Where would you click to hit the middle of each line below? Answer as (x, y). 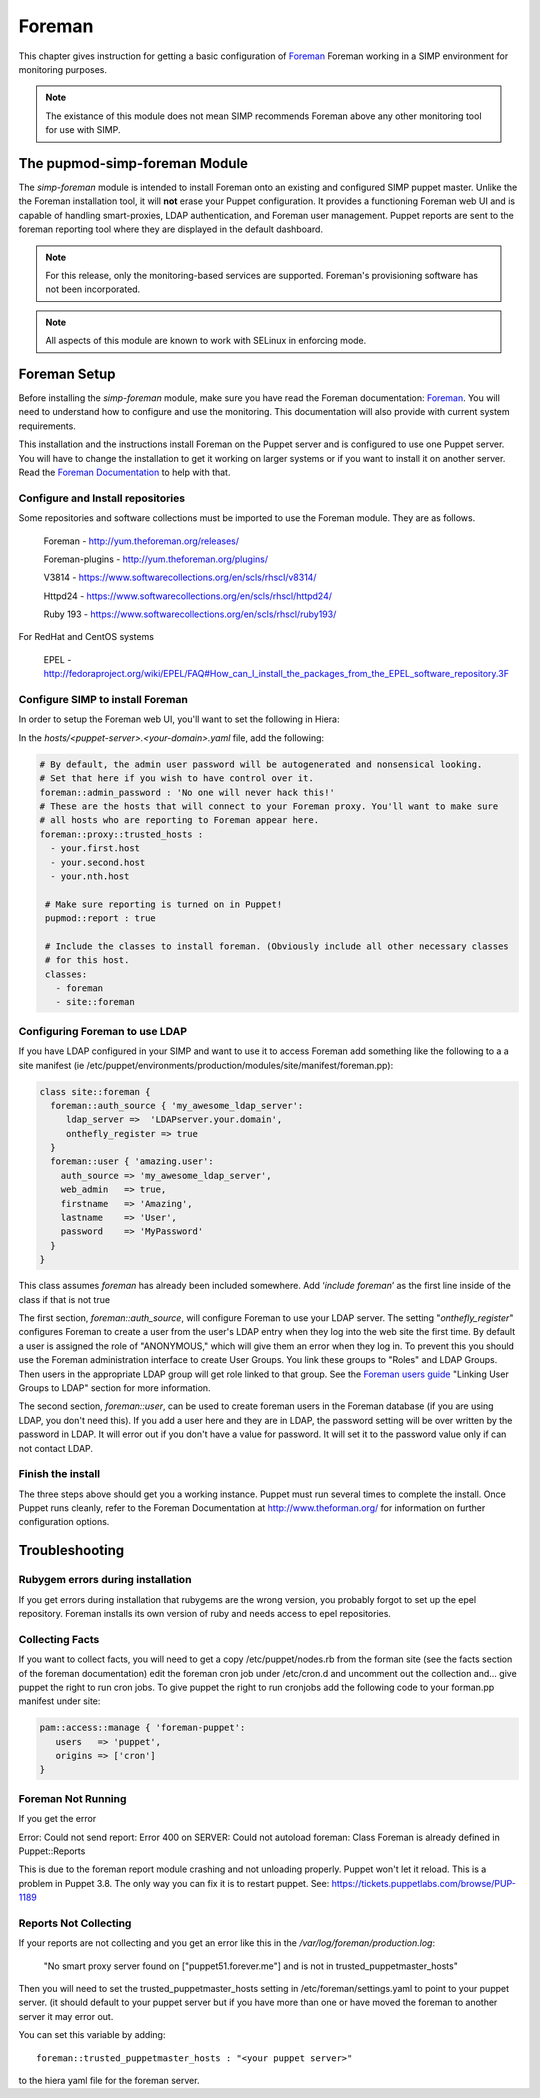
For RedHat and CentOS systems (86, 637)
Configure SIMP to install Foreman (103, 700)
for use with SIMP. (83, 130)
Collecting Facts (59, 1639)
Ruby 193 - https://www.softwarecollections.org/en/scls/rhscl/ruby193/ (190, 614)
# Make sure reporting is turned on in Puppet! (164, 904)
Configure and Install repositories (101, 498)
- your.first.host (95, 848)
